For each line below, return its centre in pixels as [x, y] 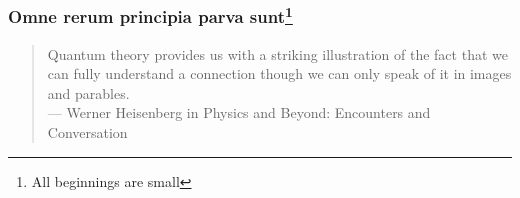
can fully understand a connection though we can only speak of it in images [279, 73]
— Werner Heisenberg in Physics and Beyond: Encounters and [239, 112]
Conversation [87, 132]
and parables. [88, 92]
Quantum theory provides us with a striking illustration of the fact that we [277, 53]
